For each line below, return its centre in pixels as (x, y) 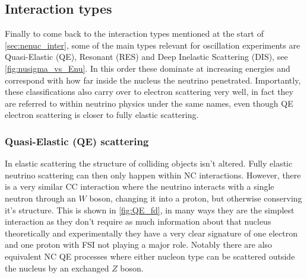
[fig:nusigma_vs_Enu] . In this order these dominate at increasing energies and (148, 68)
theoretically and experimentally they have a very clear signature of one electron (151, 233)
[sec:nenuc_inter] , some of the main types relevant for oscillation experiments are (153, 45)
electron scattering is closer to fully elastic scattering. (102, 115)
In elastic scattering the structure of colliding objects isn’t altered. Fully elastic (149, 163)
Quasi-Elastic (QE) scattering (77, 141)
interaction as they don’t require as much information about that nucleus (138, 221)
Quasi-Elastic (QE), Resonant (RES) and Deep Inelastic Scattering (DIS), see (146, 57)
